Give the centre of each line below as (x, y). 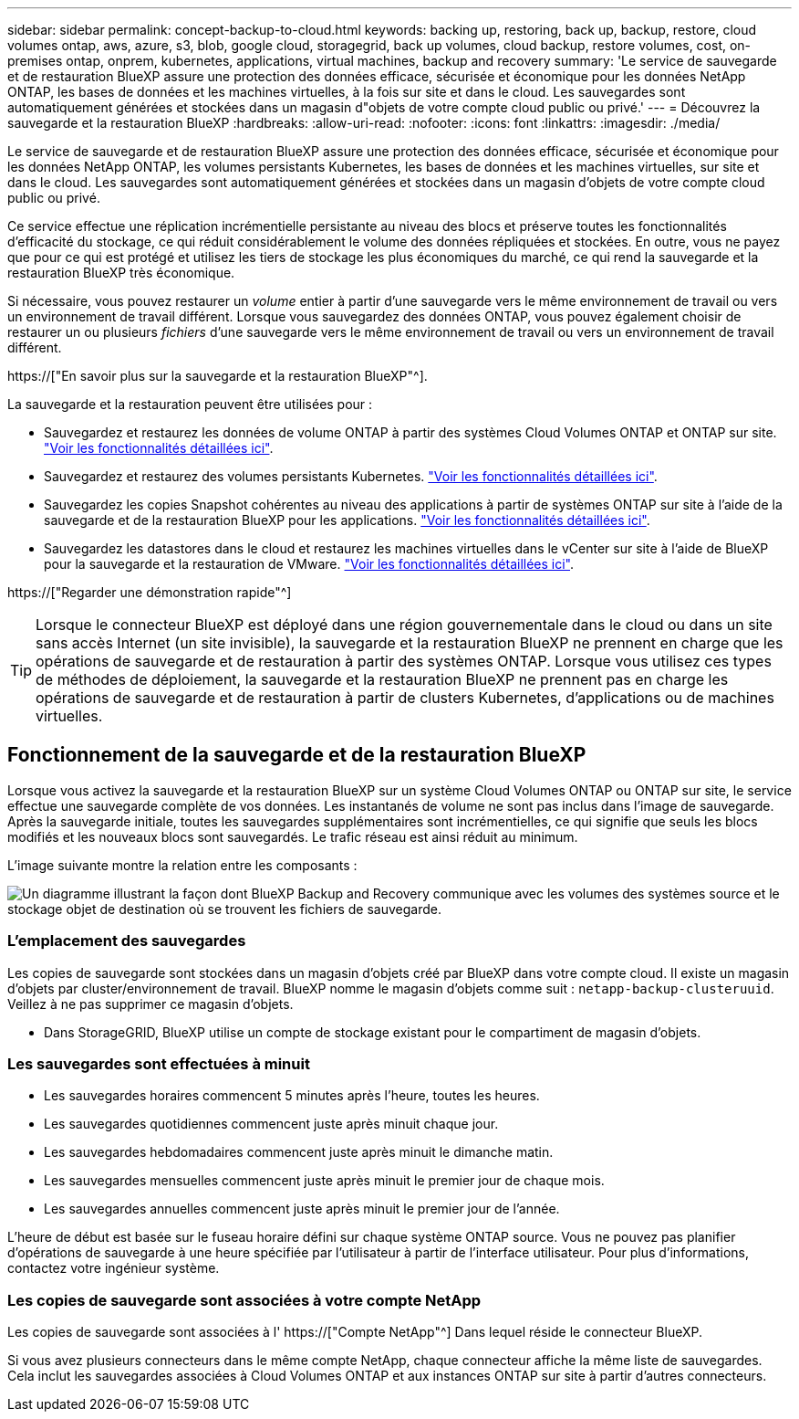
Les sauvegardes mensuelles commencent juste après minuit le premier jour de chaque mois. (324, 1181)
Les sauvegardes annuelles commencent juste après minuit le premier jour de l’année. (302, 1209)
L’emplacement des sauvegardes (127, 941)
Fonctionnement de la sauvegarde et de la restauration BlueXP (297, 755)
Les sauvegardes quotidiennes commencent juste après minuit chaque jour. (271, 1124)
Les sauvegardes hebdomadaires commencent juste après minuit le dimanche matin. (299, 1152)
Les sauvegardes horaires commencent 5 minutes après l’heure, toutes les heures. (292, 1096)
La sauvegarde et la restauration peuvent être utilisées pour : (190, 404)
